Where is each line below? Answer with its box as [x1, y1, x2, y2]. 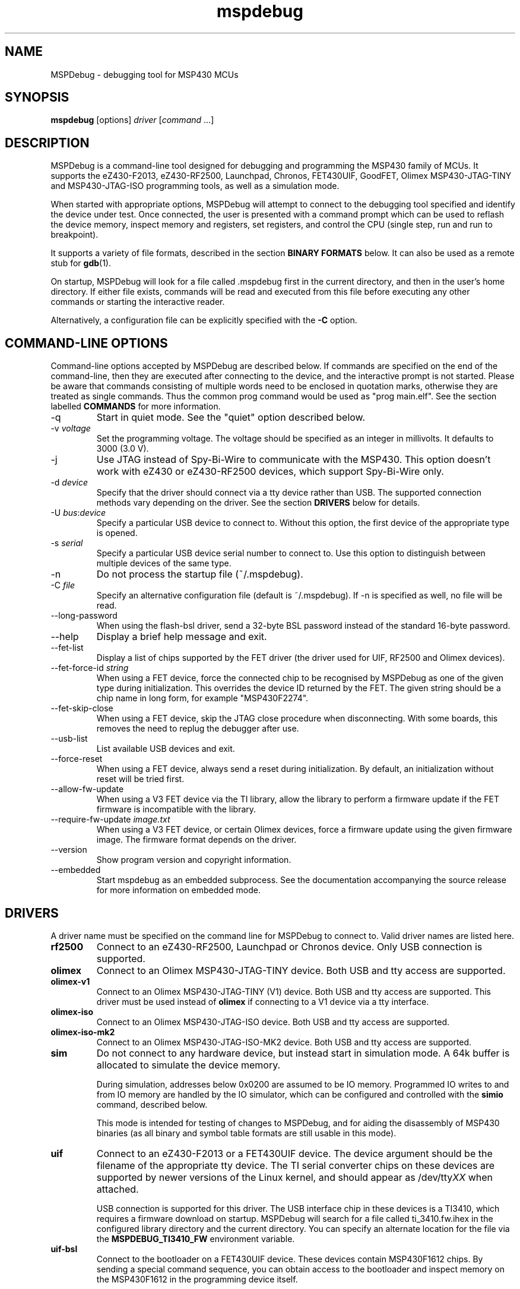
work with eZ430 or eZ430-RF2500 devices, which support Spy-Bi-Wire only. [96, 465, 444, 478]
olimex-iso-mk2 [50, 1026, 115, 1037]
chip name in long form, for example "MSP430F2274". [96, 693, 309, 704]
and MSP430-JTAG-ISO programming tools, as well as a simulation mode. [50, 181, 340, 191]
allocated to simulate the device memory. [96, 1058, 281, 1071]
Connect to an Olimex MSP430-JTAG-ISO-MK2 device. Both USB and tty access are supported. [96, 1036, 472, 1047]
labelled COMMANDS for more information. [50, 401, 221, 412]
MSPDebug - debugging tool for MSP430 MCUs [50, 69, 239, 80]
